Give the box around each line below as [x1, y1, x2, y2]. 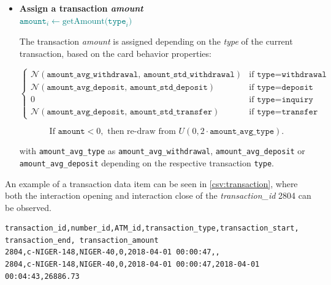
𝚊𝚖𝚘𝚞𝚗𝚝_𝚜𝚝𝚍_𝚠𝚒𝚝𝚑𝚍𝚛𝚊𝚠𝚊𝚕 [143, 70, 235, 79]
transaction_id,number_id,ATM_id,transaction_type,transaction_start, [5, 224, 299, 233]
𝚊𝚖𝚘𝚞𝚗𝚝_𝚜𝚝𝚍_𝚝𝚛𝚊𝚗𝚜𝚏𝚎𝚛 [129, 107, 213, 116]
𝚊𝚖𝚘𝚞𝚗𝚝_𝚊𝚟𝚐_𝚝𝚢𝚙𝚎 [210, 127, 275, 136]
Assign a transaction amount [19, 2, 143, 14]
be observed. [5, 201, 51, 213]
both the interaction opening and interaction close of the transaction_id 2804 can [5, 189, 311, 202]
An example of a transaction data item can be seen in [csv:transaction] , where [5, 177, 298, 190]
